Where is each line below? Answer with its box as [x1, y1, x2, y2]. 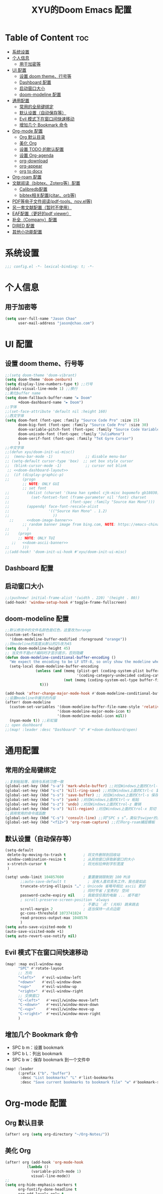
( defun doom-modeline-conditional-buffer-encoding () [5, 655, 116, 660]
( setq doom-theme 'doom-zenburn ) [5, 377, 73, 382]
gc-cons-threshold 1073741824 [20, 911, 81, 916]
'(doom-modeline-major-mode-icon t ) [57, 709, 131, 714]
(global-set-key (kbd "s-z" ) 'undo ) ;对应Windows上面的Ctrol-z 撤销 [5, 802, 142, 807]
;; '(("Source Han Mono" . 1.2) [5, 509, 108, 513]
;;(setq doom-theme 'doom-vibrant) [5, 373, 77, 378]
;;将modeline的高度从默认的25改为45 [5, 641, 72, 646]
